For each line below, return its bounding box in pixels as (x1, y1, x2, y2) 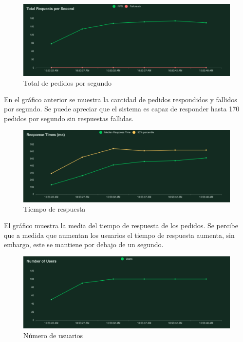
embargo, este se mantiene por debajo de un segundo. (4, 239, 164, 250)
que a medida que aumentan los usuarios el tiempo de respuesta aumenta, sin (4, 230, 235, 240)
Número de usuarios (23, 330, 83, 340)
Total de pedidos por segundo (23, 77, 112, 88)
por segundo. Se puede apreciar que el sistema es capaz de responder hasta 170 (4, 104, 240, 114)
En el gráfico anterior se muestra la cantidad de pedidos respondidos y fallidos (4, 94, 237, 104)
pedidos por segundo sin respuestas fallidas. (4, 113, 134, 123)
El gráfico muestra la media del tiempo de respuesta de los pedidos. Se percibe (4, 220, 238, 230)
